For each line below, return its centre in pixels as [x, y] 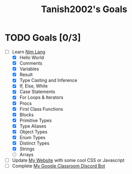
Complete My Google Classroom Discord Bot [58, 166]
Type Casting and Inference [48, 80]
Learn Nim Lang [29, 52]
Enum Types [32, 137]
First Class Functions [41, 109]
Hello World [32, 57]
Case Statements [37, 92]
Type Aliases [33, 126]
